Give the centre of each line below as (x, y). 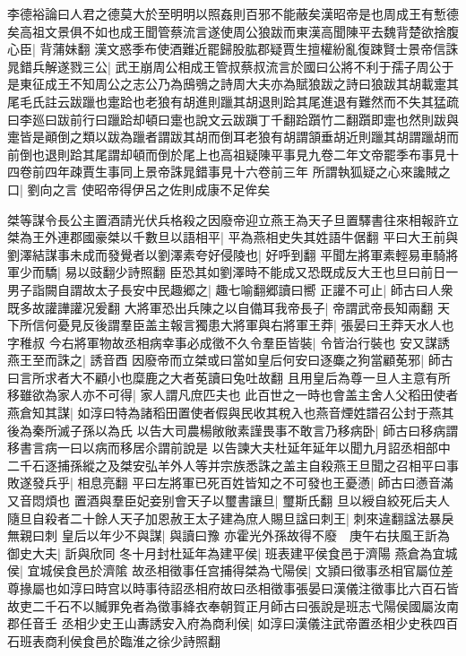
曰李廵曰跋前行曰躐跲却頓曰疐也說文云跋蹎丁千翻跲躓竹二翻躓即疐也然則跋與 (233, 119)
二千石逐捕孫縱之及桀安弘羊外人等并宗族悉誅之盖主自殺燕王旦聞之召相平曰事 (233, 465)
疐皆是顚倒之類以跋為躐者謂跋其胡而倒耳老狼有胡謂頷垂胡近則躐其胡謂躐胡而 (233, 137)
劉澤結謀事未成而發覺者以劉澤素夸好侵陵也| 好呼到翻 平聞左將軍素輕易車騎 (227, 254)
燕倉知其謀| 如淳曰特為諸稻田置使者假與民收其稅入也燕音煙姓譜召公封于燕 (224, 413)
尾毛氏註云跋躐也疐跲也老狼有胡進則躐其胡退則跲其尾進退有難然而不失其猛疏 (233, 101)
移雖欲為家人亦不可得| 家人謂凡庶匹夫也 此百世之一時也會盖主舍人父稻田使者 (233, 395)
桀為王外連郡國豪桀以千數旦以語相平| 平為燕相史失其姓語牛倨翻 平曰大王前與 (233, 237)
